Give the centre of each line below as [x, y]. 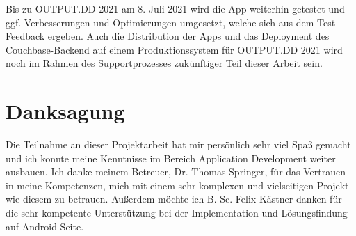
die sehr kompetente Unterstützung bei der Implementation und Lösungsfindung [177, 213]
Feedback [25, 36]
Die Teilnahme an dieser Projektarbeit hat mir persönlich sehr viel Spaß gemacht [178, 144]
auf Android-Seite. [45, 226]
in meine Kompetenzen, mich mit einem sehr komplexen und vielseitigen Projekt [177, 185]
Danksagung [65, 111]
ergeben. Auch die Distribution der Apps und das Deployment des [188, 36]
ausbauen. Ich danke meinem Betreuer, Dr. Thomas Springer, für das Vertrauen [176, 172]
